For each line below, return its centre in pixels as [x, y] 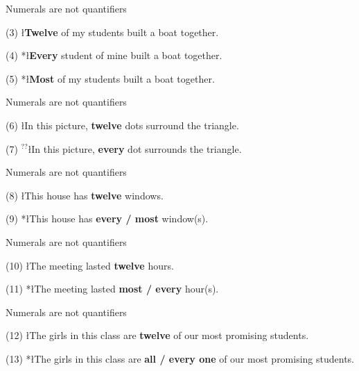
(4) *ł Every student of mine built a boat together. [114, 55]
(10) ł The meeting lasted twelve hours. [90, 265]
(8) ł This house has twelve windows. [85, 195]
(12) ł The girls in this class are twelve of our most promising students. [157, 335]
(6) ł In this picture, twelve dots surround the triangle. [122, 125]
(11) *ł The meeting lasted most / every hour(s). [112, 289]
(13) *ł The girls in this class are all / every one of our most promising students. [180, 358]
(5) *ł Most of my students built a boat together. [110, 78]
